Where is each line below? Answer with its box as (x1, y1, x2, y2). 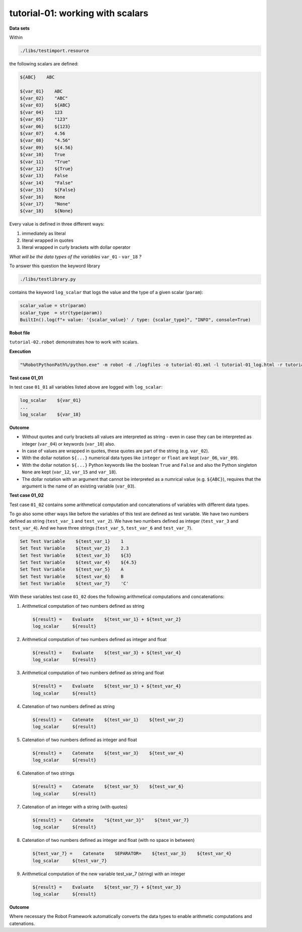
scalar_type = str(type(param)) (20, 310, 103, 316)
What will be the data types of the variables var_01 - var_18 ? (9, 253, 142, 259)
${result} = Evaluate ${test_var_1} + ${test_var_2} (32, 616, 181, 622)
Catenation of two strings (22, 770, 75, 776)
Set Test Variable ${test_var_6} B (20, 573, 124, 579)
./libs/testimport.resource (20, 48, 89, 53)
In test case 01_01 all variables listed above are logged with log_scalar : (9, 384, 163, 390)
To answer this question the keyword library (9, 263, 100, 269)
